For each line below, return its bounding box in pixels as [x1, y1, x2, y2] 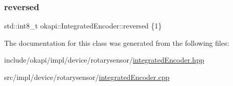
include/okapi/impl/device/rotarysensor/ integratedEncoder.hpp [4, 54, 204, 65]
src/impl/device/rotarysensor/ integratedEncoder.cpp [4, 72, 170, 82]
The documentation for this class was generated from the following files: [4, 37, 229, 48]
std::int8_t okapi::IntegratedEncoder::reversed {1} [4, 20, 162, 31]
